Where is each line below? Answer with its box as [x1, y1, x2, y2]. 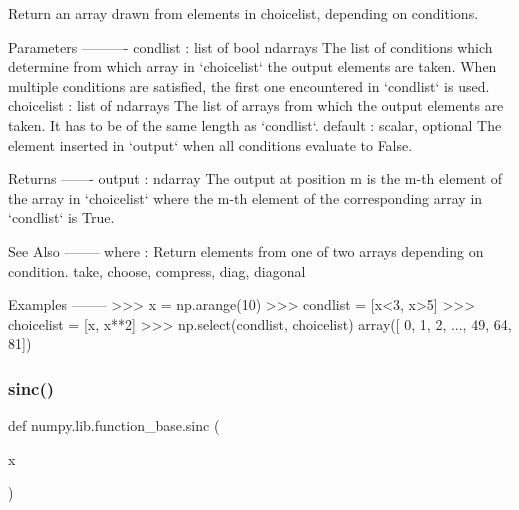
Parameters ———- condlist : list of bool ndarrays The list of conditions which [8, 36, 493, 57]
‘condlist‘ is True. [8, 207, 115, 228]
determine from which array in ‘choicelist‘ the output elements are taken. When [8, 56, 497, 77]
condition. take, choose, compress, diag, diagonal [8, 260, 306, 281]
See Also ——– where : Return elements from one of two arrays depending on [8, 240, 484, 261]
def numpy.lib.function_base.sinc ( [8, 415, 220, 436]
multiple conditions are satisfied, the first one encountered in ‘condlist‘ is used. [8, 75, 490, 96]
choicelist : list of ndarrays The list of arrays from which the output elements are [8, 95, 504, 116]
